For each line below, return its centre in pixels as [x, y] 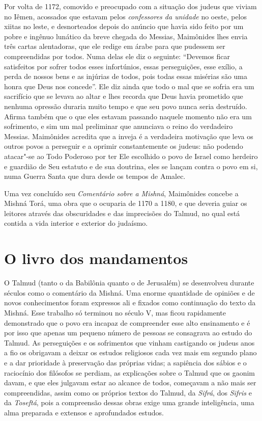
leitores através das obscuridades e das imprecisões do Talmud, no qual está [122, 213]
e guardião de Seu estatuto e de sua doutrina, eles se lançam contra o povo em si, [131, 166]
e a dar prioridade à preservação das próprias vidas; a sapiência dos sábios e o [125, 362]
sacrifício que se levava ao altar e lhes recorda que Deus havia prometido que [124, 96]
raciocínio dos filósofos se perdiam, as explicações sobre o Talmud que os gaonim [130, 372]
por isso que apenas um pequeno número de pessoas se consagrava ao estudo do [128, 333]
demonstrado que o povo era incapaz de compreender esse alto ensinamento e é [127, 322]
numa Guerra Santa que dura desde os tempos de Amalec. [95, 176]
